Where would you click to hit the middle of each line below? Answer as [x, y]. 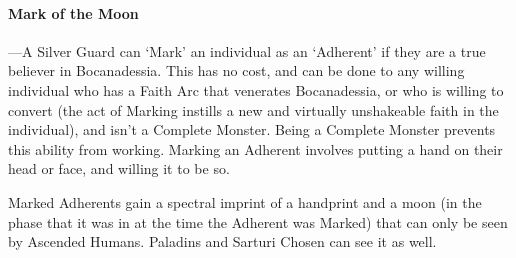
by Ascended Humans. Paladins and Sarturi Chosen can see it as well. [222, 241]
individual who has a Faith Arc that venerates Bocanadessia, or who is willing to [256, 89]
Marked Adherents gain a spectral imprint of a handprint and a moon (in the [245, 201]
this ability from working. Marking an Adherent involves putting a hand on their [255, 148]
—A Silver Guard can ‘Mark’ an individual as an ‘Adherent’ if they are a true [247, 50]
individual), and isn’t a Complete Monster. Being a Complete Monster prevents [252, 129]
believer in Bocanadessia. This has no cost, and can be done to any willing [236, 70]
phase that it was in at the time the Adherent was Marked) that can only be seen [258, 221]
